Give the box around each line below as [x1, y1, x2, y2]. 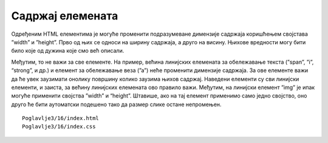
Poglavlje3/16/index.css [22, 123, 96, 130]
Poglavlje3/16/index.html [22, 115, 100, 122]
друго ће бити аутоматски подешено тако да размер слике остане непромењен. [11, 101, 222, 108]
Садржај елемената [11, 9, 118, 22]
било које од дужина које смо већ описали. [11, 47, 125, 55]
